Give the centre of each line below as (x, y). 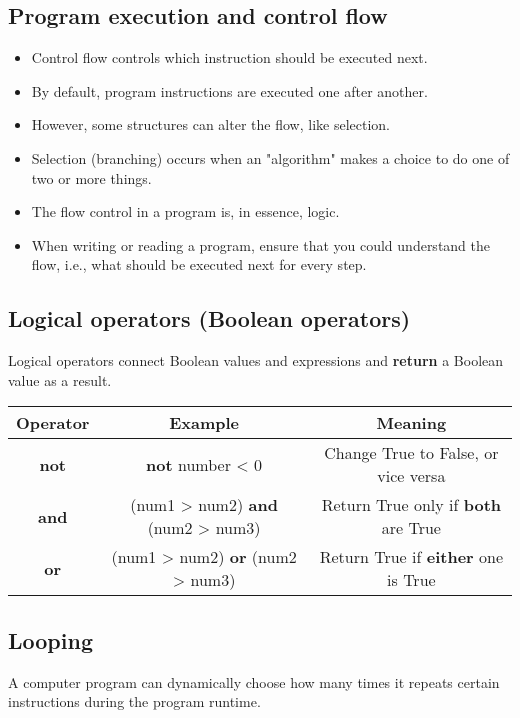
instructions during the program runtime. (134, 701)
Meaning (411, 423)
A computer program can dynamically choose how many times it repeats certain (254, 681)
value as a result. (60, 379)
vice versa (411, 476)
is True (411, 580)
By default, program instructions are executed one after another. (229, 90)
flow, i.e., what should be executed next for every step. (199, 264)
